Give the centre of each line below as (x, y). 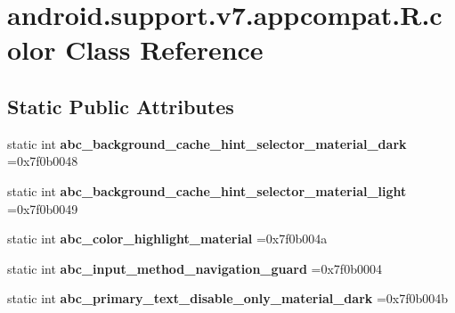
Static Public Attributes (121, 106)
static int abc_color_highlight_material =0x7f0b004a (167, 239)
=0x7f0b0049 (43, 208)
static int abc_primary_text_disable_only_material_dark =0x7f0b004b (228, 298)
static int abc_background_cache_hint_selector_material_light (207, 190)
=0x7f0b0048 (43, 161)
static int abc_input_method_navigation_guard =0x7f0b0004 (195, 268)
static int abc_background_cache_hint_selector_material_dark (207, 143)
